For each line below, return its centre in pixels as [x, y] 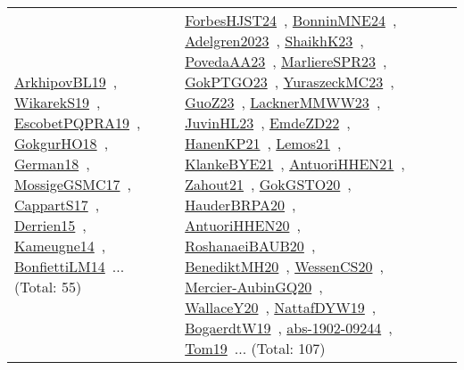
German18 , [52, 164]
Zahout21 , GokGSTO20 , [268, 184]
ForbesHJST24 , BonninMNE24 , [291, 20]
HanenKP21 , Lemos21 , [263, 143]
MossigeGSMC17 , [73, 184]
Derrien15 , [50, 225]
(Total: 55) [48, 287]
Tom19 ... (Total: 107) [255, 348]
